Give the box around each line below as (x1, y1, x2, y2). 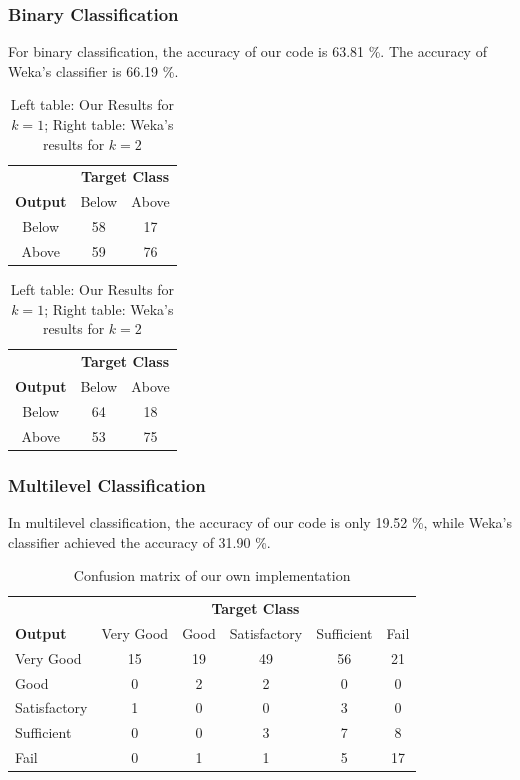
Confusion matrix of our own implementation (73, 565, 351, 586)
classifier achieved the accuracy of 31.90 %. (8, 531, 271, 552)
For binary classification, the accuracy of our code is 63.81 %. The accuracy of (8, 41, 487, 62)
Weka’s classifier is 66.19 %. (8, 60, 179, 81)
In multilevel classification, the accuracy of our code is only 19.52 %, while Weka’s (8, 511, 512, 532)
